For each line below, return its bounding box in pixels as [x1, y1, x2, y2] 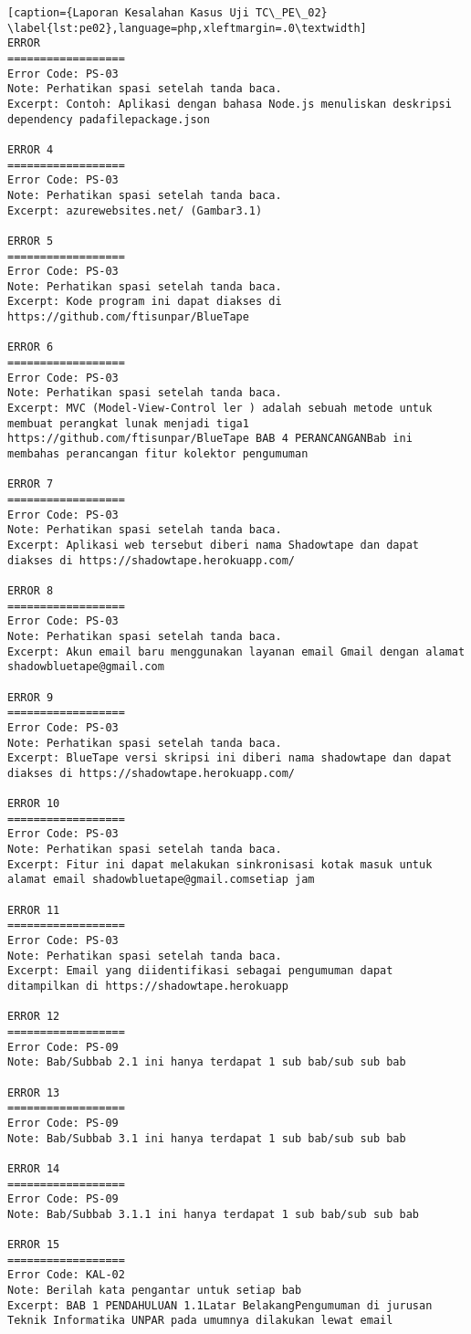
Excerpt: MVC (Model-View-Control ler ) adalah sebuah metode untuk [7, 402, 433, 415]
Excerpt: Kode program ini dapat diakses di [7, 295, 282, 309]
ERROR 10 [7, 797, 60, 811]
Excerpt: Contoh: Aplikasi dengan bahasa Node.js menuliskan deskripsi [7, 97, 452, 110]
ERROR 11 [7, 903, 60, 917]
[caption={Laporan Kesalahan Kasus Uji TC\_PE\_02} [7, 6, 328, 19]
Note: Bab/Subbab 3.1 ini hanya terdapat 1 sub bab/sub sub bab [7, 1131, 406, 1145]
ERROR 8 [7, 583, 54, 597]
